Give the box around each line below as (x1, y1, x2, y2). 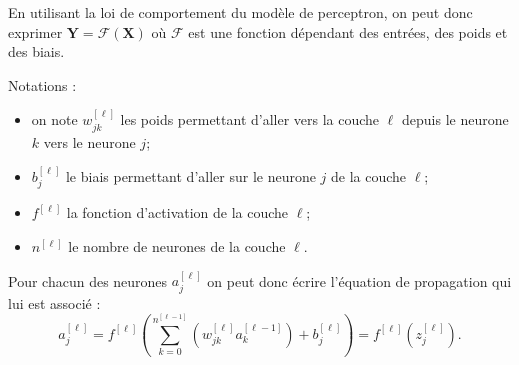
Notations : (8, 74, 77, 95)
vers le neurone (43, 131, 136, 152)
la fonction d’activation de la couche (66, 202, 289, 223)
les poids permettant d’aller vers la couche (120, 109, 380, 130)
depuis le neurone (401, 109, 509, 130)
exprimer (8, 21, 63, 42)
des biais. (8, 41, 65, 62)
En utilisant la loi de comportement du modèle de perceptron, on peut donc (8, 2, 473, 22)
